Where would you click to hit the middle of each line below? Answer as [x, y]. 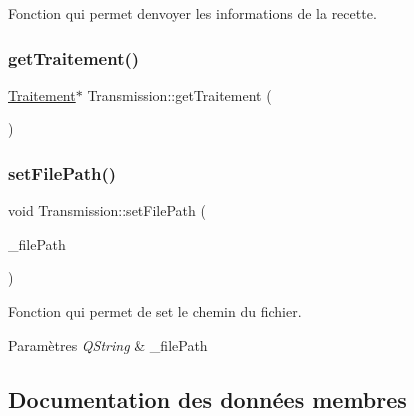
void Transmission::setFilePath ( [107, 210]
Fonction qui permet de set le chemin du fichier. [155, 311]
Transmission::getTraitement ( [179, 94]
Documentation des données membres [207, 398]
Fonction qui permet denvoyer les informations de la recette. [192, 13]
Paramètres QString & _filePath [108, 344]
